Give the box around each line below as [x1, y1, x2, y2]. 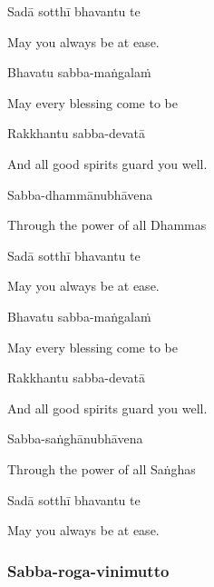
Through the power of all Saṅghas [7, 459, 196, 478]
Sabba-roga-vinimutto [7, 559, 170, 582]
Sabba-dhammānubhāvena [7, 184, 153, 204]
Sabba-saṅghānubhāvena [7, 429, 143, 448]
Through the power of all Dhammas [7, 215, 207, 234]
